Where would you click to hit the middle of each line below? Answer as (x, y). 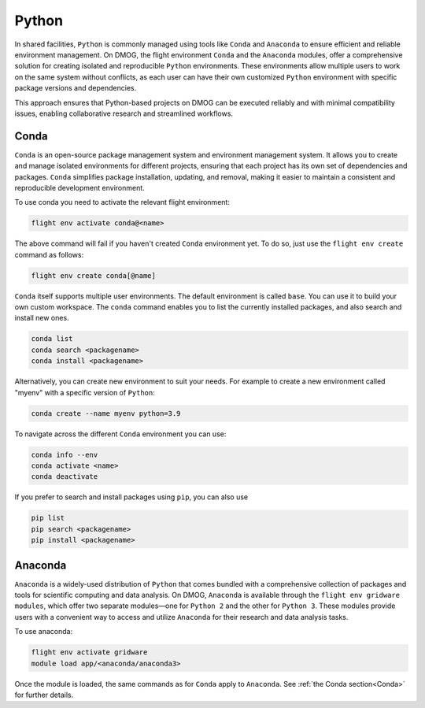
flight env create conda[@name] (94, 275)
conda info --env (65, 454)
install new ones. (42, 318)
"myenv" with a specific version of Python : (85, 392)
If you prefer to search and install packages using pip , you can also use (131, 497)
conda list (52, 339)
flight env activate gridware (89, 652)
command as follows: (49, 254)
